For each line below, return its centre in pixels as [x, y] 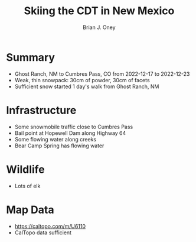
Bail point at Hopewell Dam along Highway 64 [70, 133]
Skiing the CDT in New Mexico [99, 11]
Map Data [30, 210]
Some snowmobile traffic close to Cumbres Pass [74, 127]
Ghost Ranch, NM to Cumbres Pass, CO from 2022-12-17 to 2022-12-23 [102, 74]
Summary [30, 57]
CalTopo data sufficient [43, 233]
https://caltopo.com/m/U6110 [50, 226]
